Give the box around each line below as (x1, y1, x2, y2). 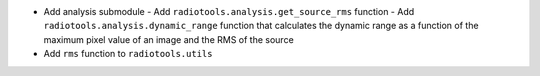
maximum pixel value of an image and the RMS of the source (43, 33, 294, 45)
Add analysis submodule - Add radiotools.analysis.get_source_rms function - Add (43, 6, 415, 17)
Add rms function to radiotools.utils (43, 48, 213, 60)
